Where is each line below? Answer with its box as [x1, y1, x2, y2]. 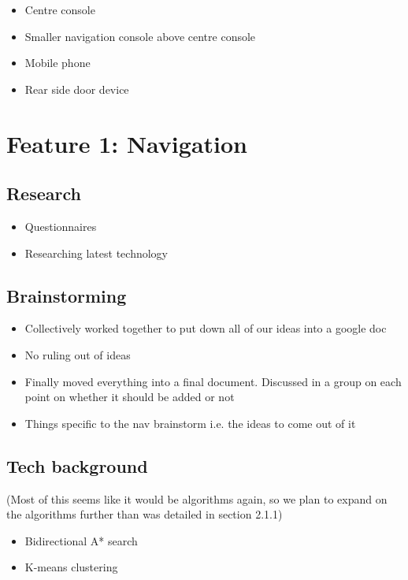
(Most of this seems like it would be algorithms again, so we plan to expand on [6, 490, 388, 507]
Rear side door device [24, 80, 129, 97]
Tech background [6, 453, 148, 478]
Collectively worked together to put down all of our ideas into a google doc [24, 320, 387, 336]
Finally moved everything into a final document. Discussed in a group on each [24, 373, 402, 389]
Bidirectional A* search [24, 532, 138, 548]
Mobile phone [24, 54, 91, 71]
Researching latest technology [24, 244, 168, 261]
